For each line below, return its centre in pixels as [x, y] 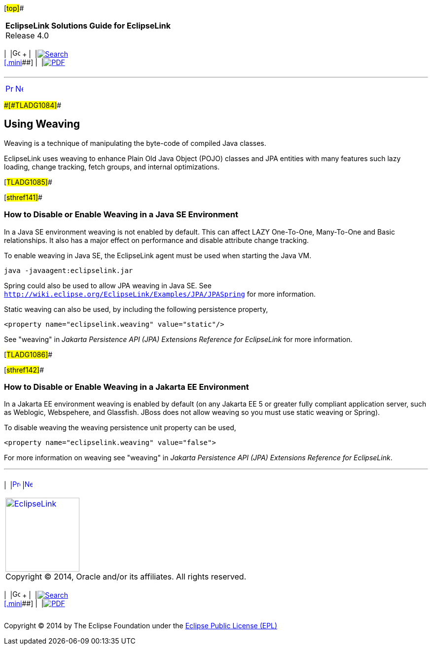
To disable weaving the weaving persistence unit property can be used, [120, 428]
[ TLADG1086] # [28, 354]
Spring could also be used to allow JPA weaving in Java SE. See [108, 285]
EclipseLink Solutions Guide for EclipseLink [88, 26]
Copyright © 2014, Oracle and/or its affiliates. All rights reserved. [126, 577]
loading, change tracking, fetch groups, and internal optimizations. [112, 167]
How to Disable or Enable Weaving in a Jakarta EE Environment [126, 387]
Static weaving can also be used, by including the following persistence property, [136, 309]
